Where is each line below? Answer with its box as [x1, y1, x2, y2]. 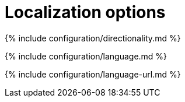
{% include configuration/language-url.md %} [5, 69, 181, 79]
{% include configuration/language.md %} [5, 51, 167, 61]
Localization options [5, 2, 166, 22]
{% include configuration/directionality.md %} [5, 33, 181, 43]
